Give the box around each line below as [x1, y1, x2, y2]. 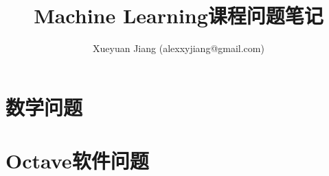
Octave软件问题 [5, 147, 149, 175]
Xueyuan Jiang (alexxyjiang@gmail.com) [93, 41, 264, 55]
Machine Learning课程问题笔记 [34, 1, 324, 29]
